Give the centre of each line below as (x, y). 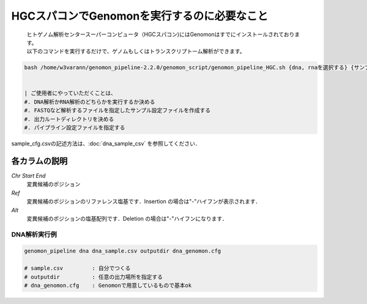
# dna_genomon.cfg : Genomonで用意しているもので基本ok (108, 285)
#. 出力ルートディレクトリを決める (69, 119)
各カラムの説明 (39, 161)
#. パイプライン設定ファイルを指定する (75, 128)
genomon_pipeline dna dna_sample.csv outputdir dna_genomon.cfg (123, 251)
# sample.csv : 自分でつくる (77, 268)
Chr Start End (28, 175)
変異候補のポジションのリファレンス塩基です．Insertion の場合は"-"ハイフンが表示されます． (144, 202)
